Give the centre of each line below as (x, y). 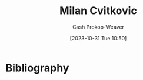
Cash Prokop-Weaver (98, 27)
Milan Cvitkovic (98, 11)
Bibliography (37, 68)
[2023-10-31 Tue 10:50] (98, 38)
